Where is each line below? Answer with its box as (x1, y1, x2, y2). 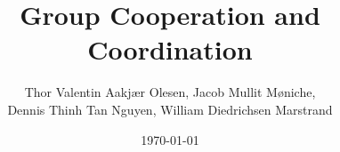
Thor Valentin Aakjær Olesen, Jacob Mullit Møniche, (24, 83, 316, 101)
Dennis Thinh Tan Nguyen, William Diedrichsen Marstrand (7, 100, 333, 118)
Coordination (87, 31, 253, 68)
